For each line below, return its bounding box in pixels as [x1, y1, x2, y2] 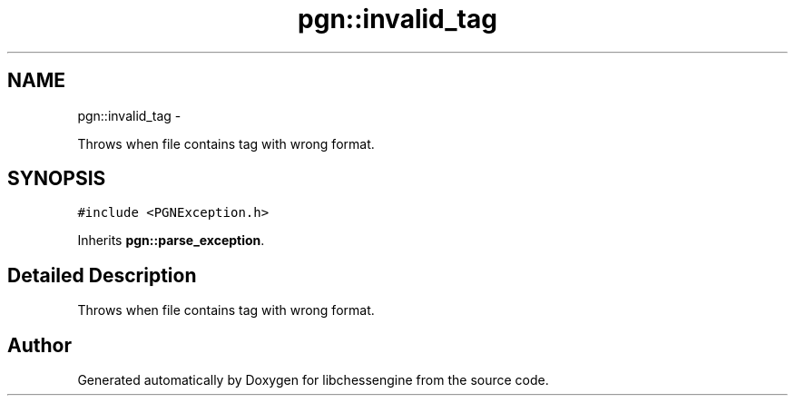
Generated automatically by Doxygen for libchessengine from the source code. [77, 372, 549, 388]
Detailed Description [7, 263, 197, 287]
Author [7, 333, 72, 357]
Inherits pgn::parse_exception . [77, 232, 265, 249]
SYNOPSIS [7, 167, 106, 191]
